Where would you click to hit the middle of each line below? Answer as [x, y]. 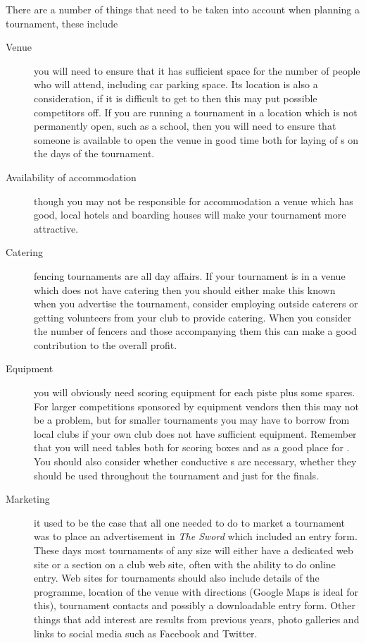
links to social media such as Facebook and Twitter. [146, 633]
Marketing [28, 499]
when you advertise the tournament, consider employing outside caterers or [196, 304]
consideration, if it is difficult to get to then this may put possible [176, 98]
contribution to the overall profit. [106, 344]
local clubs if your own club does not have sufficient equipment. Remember [195, 433]
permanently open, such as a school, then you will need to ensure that [185, 126]
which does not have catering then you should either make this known [185, 289]
